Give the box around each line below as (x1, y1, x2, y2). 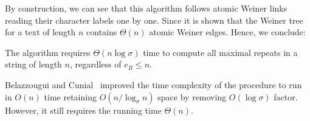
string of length (5, 58, 62, 71)
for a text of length (5, 26, 76, 38)
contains (86, 26, 117, 38)
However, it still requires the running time (5, 103, 162, 116)
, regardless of (69, 58, 122, 71)
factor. (274, 90, 298, 103)
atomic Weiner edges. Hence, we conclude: (149, 26, 306, 38)
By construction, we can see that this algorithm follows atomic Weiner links (5, 2, 288, 14)
